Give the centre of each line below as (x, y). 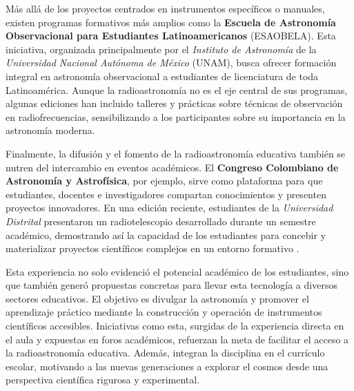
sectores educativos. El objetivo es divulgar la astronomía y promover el (157, 298)
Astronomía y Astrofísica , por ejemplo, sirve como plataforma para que (164, 181)
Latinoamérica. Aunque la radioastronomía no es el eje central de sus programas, (177, 89)
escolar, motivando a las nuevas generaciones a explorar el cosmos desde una (167, 366)
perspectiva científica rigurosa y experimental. (103, 380)
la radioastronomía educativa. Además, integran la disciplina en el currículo (165, 353)
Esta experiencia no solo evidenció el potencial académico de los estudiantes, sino (177, 271)
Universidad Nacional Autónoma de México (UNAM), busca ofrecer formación (171, 63)
